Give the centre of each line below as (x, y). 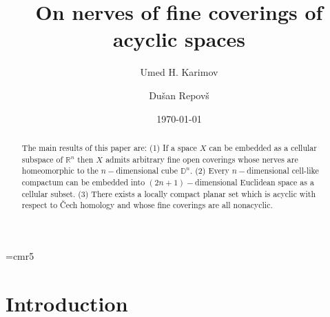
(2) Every (212, 171)
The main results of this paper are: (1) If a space (109, 147)
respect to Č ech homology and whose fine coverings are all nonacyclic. (147, 205)
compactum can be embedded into (83, 182)
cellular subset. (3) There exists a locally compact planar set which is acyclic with (168, 193)
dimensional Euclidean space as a (255, 182)
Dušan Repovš (179, 95)
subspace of (42, 159)
